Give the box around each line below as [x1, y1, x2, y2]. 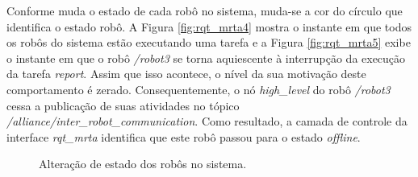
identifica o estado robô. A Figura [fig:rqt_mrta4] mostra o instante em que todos [6, 18, 412, 35]
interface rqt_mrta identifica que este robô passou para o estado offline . [6, 128, 361, 145]
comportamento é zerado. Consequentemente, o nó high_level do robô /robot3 [6, 80, 391, 97]
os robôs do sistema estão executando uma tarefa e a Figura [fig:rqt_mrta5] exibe [6, 34, 411, 51]
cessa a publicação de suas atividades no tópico [6, 97, 240, 113]
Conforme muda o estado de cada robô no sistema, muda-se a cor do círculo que [6, 2, 403, 19]
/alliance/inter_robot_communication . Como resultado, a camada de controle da [6, 113, 408, 130]
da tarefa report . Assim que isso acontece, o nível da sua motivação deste [6, 65, 366, 82]
